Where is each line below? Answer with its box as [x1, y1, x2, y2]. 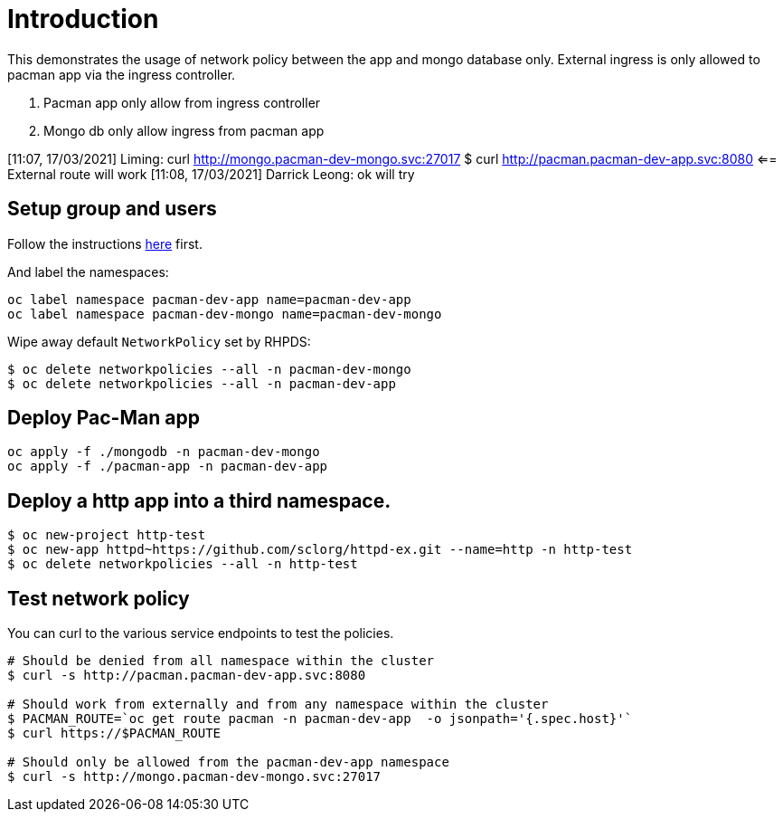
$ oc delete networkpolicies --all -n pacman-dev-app [7, 376, 396, 391]
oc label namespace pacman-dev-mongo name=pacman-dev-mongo [7, 306, 442, 321]
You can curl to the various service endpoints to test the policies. [7, 625, 394, 642]
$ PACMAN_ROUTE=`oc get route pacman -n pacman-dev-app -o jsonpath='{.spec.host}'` [7, 711, 633, 727]
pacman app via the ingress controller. [7, 66, 236, 82]
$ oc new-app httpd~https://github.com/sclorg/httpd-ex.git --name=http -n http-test [7, 542, 633, 557]
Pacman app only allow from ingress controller [43, 94, 321, 110]
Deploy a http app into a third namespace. [7, 489, 391, 512]
